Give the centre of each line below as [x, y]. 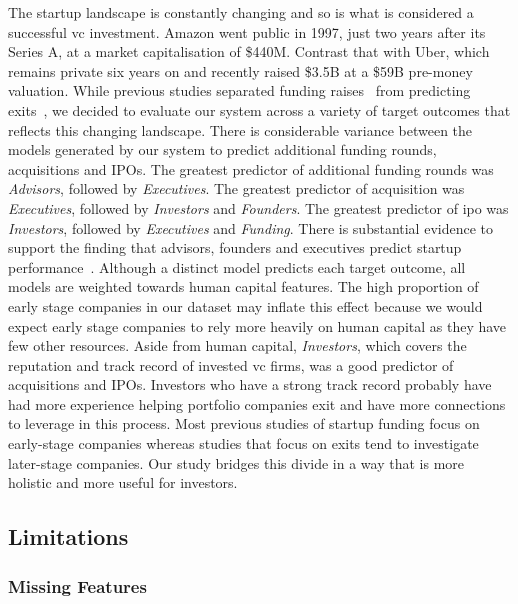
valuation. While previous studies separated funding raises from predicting [239, 90]
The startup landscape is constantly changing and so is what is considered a [241, 12]
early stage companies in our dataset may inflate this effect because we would [245, 305]
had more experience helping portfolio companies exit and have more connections [257, 403]
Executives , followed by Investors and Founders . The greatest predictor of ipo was [258, 207]
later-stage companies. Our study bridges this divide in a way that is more [236, 462]
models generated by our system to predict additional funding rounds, [222, 149]
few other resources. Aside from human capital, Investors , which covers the [237, 345]
